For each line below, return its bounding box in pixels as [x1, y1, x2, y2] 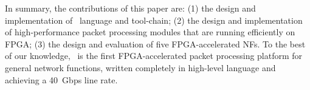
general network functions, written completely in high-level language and [5, 61, 276, 74]
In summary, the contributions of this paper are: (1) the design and [5, 2, 256, 14]
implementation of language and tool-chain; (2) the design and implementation [5, 13, 303, 26]
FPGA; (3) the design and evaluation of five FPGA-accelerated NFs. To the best [5, 37, 306, 50]
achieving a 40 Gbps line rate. [5, 73, 118, 86]
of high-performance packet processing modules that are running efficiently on [5, 26, 295, 38]
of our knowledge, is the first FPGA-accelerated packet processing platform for [5, 49, 303, 62]
